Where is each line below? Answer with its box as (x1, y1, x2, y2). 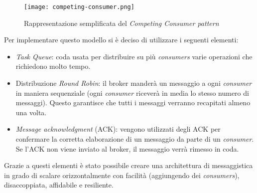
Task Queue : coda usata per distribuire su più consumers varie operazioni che (15, 51, 253, 61)
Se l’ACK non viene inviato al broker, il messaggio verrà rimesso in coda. (15, 143, 239, 154)
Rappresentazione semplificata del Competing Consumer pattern (24, 17, 219, 28)
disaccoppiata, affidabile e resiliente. (4, 180, 114, 190)
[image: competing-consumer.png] (24, 3, 134, 10)
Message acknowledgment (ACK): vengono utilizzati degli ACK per (15, 124, 221, 134)
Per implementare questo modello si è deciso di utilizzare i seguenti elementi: (4, 34, 239, 45)
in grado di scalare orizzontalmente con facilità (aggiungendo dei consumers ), (4, 170, 240, 180)
